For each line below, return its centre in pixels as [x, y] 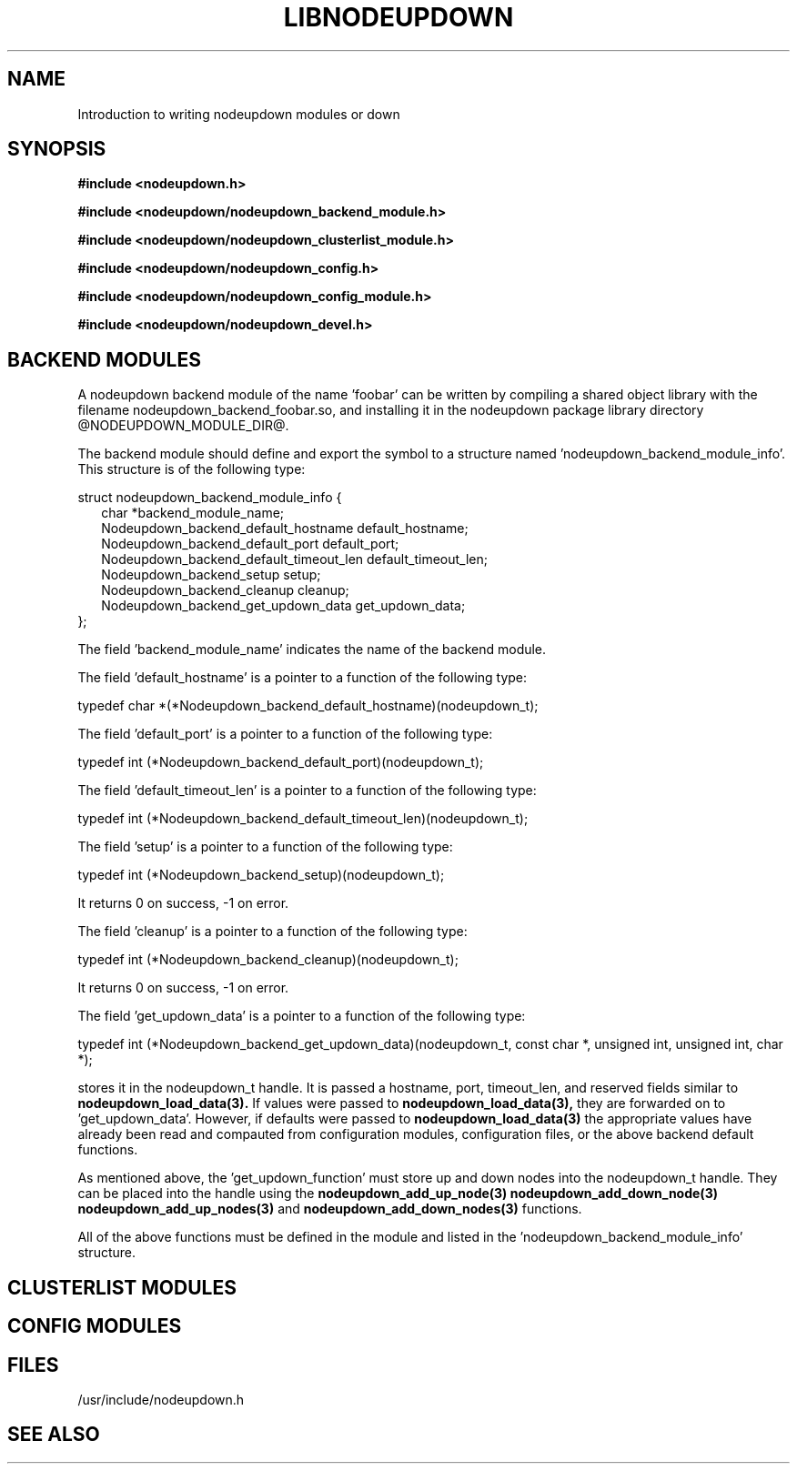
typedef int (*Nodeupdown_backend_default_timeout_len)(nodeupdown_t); [303, 819]
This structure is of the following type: [192, 469]
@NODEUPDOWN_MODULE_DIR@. [183, 426]
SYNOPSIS [57, 149]
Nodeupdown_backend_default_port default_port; [250, 544]
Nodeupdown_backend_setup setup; [211, 575]
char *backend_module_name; [193, 513]
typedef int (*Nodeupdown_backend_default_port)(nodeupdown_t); [281, 762]
